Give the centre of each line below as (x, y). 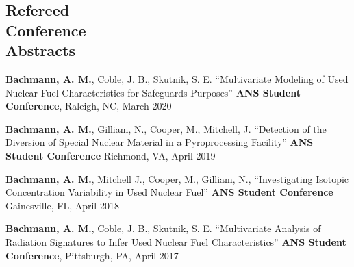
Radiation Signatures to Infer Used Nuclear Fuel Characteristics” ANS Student (176, 241)
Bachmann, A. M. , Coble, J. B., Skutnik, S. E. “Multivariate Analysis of (163, 228)
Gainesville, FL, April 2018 (62, 205)
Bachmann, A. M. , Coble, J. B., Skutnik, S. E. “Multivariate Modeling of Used (177, 78)
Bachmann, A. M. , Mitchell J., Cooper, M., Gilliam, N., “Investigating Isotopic (177, 178)
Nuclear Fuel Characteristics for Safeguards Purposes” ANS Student (153, 92)
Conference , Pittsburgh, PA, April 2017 (92, 255)
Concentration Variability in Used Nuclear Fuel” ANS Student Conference (169, 192)
